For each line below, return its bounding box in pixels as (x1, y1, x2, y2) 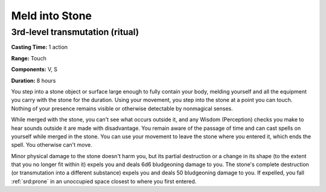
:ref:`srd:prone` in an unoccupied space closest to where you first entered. (11, 178, 197, 185)
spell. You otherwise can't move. (11, 141, 93, 149)
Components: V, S (11, 66, 57, 73)
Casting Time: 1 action (11, 43, 68, 51)
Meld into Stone (11, 9, 92, 22)
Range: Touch (11, 54, 46, 62)
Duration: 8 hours (11, 77, 56, 84)
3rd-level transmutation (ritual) (11, 27, 139, 37)
